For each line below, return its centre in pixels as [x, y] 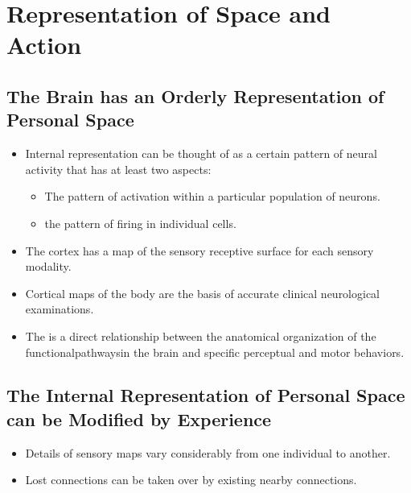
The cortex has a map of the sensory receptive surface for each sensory [199, 250]
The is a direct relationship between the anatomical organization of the [201, 336]
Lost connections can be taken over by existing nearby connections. [191, 480]
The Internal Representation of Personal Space [206, 395]
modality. [48, 266]
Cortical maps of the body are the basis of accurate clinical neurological [203, 293]
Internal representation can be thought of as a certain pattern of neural [201, 153]
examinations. [60, 309]
